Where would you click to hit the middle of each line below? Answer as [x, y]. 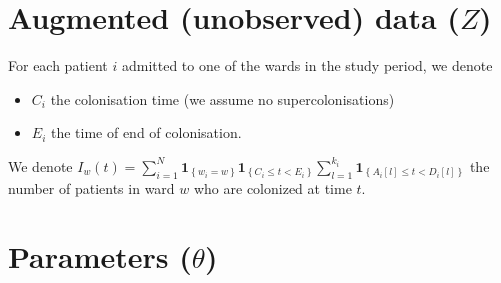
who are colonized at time [272, 187]
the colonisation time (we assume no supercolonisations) [222, 98]
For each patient [58, 65]
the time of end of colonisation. [146, 132]
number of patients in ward [91, 187]
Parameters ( [100, 256]
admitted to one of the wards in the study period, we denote [307, 65]
